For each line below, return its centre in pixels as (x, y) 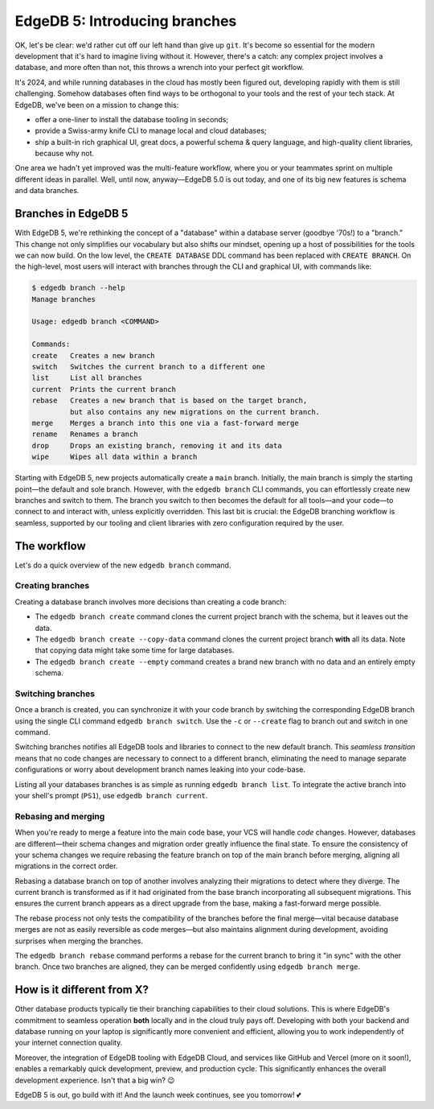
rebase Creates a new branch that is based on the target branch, (170, 401)
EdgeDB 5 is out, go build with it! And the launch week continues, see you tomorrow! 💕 (158, 1095)
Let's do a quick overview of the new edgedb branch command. (123, 565)
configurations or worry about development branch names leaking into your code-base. (160, 769)
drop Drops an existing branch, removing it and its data (157, 445)
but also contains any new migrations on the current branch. (195, 412)
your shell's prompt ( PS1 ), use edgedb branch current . (111, 795)
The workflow (50, 546)
